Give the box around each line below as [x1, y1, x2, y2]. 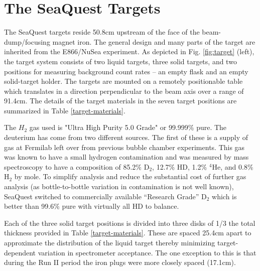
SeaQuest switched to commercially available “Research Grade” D [4, 191, 207, 201]
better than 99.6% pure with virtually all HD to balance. [4, 201, 179, 211]
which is [212, 191, 237, 201]
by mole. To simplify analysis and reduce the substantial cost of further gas [14, 171, 246, 182]
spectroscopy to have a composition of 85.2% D [4, 161, 150, 172]
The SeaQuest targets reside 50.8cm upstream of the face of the [4, 27, 200, 37]
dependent [4, 247, 36, 257]
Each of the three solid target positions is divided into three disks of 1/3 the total [4, 217, 255, 228]
